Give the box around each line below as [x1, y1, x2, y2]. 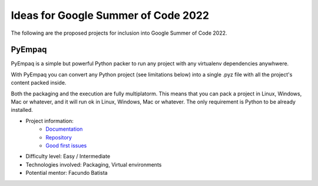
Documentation [45, 125, 83, 132]
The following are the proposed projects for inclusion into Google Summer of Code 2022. [11, 29, 227, 36]
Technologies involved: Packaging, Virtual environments [25, 161, 162, 168]
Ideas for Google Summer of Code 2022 [11, 9, 209, 22]
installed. [11, 107, 34, 114]
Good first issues [45, 142, 87, 149]
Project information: [25, 117, 74, 124]
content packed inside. [11, 79, 67, 87]
